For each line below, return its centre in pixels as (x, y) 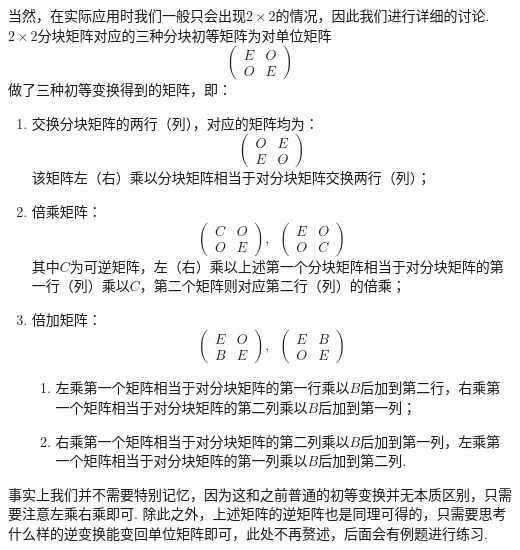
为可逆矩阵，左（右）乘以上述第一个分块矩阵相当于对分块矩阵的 (279, 265)
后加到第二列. (362, 460)
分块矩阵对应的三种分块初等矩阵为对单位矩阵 (184, 34)
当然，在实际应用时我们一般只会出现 (127, 15)
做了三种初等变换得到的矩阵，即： (120, 89)
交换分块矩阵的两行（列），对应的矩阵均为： (175, 122)
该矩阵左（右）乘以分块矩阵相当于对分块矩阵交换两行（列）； (231, 177)
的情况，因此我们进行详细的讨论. (382, 15)
